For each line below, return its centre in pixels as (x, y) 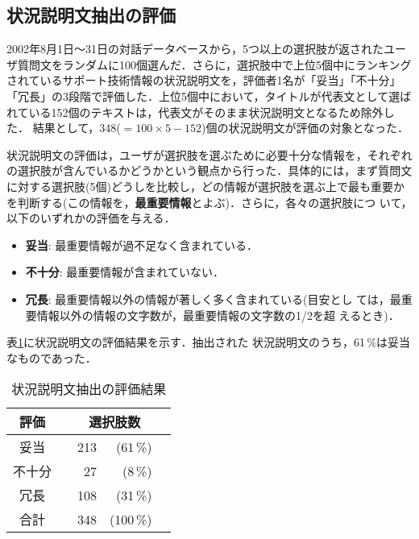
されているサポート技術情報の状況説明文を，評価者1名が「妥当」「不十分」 (204, 80)
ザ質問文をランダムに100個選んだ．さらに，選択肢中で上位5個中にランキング (209, 64)
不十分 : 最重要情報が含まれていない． (124, 272)
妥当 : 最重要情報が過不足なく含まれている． (141, 245)
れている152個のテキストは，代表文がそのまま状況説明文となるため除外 (195, 112)
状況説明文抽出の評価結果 (89, 389)
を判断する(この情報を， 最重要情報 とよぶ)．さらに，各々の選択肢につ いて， (209, 202)
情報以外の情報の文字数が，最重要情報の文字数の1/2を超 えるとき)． (218, 315)
